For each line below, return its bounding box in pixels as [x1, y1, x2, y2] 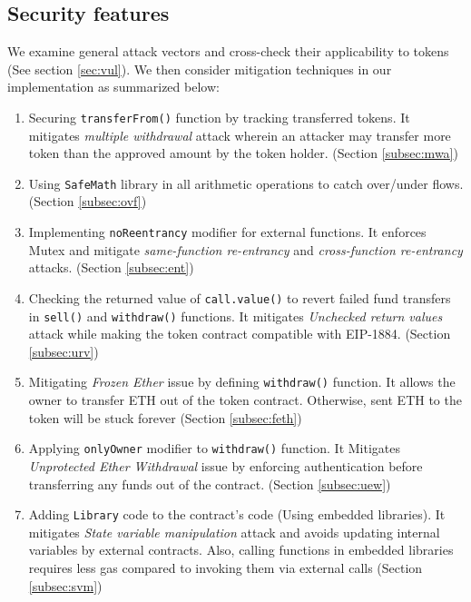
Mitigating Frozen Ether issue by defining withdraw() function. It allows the [28, 372, 456, 391]
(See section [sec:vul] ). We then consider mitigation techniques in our [7, 59, 392, 78]
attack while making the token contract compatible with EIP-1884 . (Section [28, 324, 451, 343]
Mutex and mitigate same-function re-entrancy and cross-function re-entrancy [28, 240, 463, 259]
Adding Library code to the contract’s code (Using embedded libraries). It [28, 505, 446, 524]
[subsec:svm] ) [28, 576, 103, 595]
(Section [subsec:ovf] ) [28, 192, 147, 211]
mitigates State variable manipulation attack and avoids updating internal [28, 522, 440, 541]
